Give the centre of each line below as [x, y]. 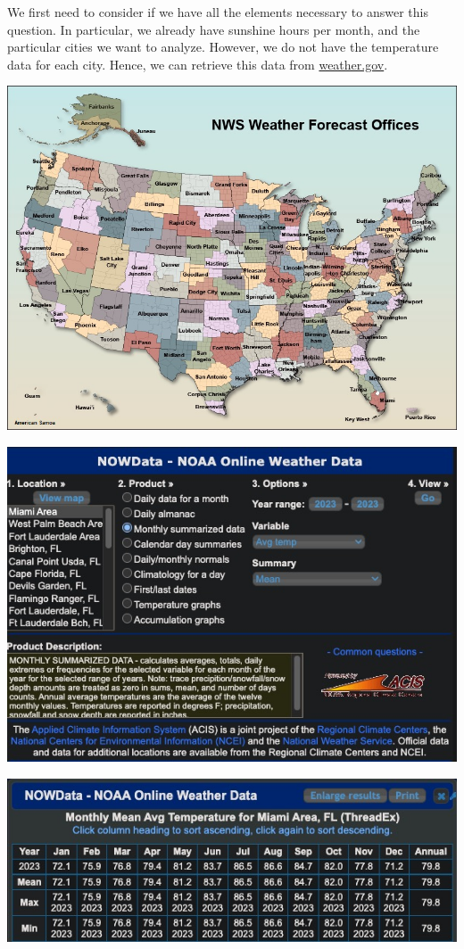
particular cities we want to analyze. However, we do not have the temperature [223, 47]
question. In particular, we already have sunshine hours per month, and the [214, 29]
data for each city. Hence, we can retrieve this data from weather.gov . [198, 64]
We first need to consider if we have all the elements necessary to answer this [218, 12]
